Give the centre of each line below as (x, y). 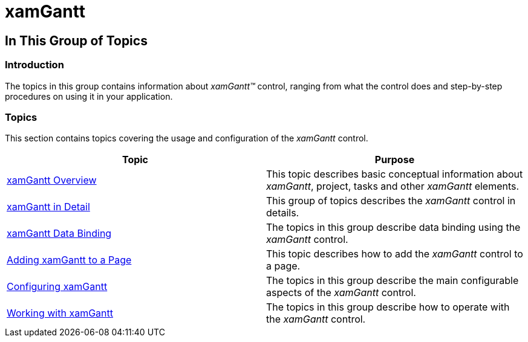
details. (283, 213)
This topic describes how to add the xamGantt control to (395, 254)
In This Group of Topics (76, 40)
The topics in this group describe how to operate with (388, 307)
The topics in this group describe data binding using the (393, 227)
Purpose (395, 160)
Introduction (34, 65)
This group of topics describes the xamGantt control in (391, 201)
